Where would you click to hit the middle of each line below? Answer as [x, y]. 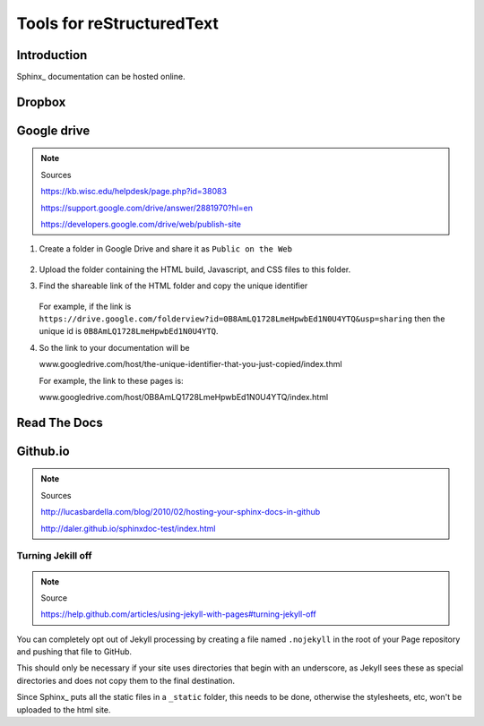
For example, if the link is [85, 306]
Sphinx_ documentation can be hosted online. [101, 77]
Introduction [52, 55]
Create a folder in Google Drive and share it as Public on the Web [166, 249]
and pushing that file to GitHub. [74, 652]
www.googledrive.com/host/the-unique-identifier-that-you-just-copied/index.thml [190, 364]
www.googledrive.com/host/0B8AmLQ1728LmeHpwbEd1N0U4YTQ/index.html [184, 397]
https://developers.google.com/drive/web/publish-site [141, 225]
